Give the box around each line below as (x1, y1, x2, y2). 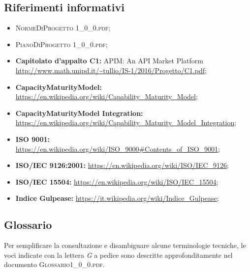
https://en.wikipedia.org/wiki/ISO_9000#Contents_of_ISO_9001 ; (15, 143, 220, 154)
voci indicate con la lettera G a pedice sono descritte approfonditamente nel (4, 249, 233, 260)
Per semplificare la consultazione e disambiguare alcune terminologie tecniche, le (4, 240, 246, 250)
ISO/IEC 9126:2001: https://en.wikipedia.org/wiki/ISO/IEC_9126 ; (15, 160, 229, 170)
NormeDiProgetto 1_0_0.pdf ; (15, 23, 111, 33)
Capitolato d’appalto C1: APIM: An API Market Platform (15, 55, 203, 66)
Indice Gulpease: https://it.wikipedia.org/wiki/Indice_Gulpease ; (15, 193, 219, 203)
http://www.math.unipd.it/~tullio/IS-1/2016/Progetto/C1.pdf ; (15, 65, 207, 75)
